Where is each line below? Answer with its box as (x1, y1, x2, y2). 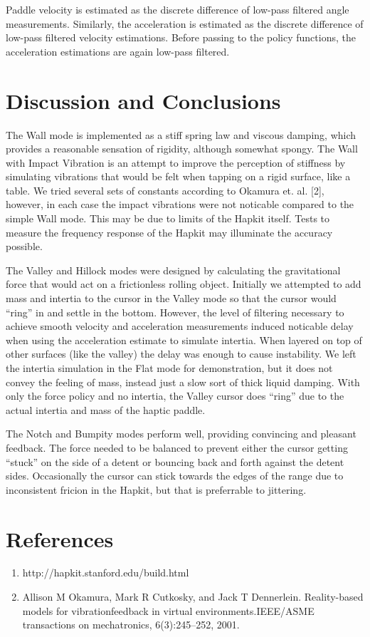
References (6, 524, 114, 553)
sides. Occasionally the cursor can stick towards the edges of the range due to (6, 468, 344, 483)
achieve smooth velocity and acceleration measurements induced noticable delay (6, 318, 354, 333)
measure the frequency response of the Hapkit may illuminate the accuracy (6, 224, 333, 239)
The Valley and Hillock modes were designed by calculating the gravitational (6, 262, 341, 277)
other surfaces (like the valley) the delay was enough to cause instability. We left (6, 346, 356, 361)
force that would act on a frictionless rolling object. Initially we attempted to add (6, 276, 361, 291)
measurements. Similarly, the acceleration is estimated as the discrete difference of (6, 16, 364, 31)
